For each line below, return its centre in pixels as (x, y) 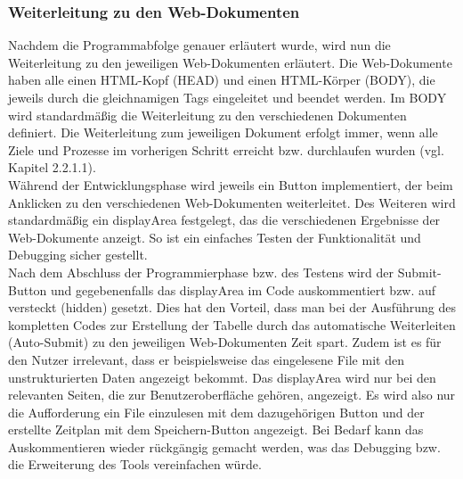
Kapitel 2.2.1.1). (52, 167)
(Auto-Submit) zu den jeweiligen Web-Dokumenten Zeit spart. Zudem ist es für (225, 342)
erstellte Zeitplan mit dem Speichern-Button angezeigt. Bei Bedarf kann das (216, 429)
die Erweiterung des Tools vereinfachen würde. (135, 464)
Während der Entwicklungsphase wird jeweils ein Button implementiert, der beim (231, 184)
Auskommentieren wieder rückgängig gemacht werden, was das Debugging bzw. (224, 446)
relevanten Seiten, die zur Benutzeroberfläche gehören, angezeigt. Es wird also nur (232, 395)
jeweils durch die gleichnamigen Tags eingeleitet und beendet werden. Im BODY (227, 97)
